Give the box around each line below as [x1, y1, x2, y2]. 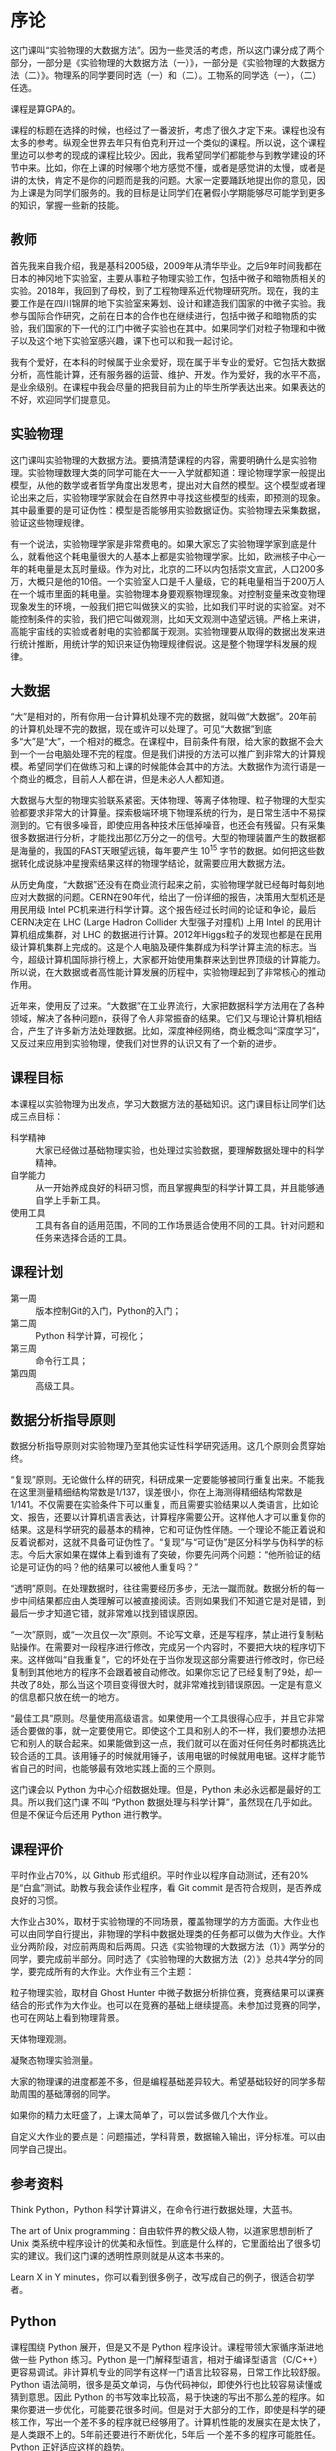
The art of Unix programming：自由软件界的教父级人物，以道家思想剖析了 [10, 2225, 314, 2237]
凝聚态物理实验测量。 [10, 2054, 98, 2066]
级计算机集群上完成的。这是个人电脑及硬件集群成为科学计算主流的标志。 [10, 941, 308, 953]
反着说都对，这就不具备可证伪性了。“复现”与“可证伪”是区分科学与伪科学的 [10, 1536, 315, 1548]
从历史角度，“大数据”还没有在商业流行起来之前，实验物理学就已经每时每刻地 [10, 879, 325, 891]
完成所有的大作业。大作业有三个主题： [36, 1966, 195, 1978]
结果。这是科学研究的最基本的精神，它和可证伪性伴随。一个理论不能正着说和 [10, 1524, 326, 1536]
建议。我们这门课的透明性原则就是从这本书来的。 [27, 2250, 230, 2262]
